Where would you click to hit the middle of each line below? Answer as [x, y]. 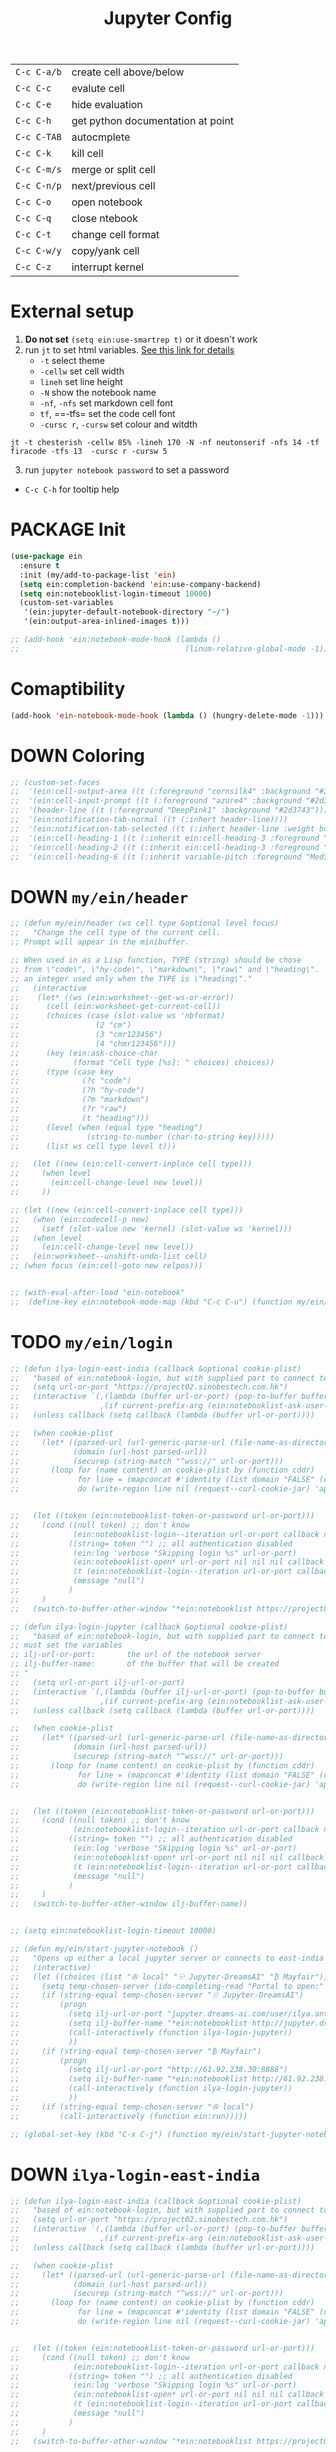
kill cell [87, 154]
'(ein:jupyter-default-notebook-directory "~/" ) [126, 612]
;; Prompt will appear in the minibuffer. [100, 942]
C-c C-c [33, 88]
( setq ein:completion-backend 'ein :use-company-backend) [140, 584]
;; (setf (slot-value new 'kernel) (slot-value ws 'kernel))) [151, 1228]
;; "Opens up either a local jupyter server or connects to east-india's [171, 1958]
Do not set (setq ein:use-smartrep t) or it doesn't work [141, 339]
